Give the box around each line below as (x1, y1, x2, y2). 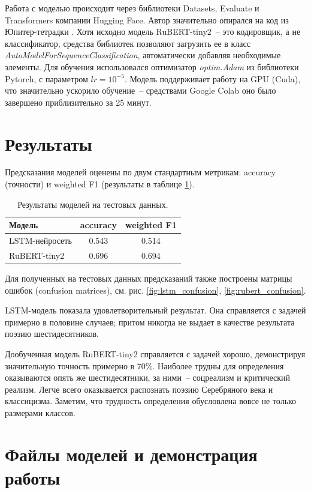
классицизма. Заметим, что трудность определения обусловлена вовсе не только (5, 395, 297, 407)
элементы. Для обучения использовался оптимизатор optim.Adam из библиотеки (5, 60, 299, 73)
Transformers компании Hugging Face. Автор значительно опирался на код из (5, 13, 289, 26)
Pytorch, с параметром (5, 72, 88, 85)
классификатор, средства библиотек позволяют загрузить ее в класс (5, 37, 251, 49)
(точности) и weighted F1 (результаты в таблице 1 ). (5, 178, 195, 190)
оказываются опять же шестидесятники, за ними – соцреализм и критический (5, 371, 291, 384)
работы (5, 465, 61, 489)
